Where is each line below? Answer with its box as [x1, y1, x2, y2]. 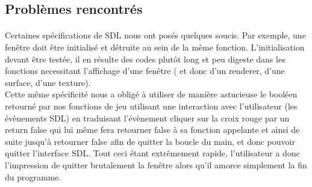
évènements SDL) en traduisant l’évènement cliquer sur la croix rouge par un [5, 111, 290, 124]
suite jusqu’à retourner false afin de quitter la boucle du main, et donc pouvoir [5, 135, 295, 147]
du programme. [5, 170, 61, 183]
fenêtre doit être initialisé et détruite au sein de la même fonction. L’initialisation [5, 40, 305, 53]
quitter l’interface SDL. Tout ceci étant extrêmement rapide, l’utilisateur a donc [5, 147, 300, 159]
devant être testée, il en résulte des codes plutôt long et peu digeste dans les [5, 52, 285, 65]
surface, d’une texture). [5, 76, 91, 88]
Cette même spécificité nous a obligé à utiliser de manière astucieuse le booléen [5, 88, 298, 100]
